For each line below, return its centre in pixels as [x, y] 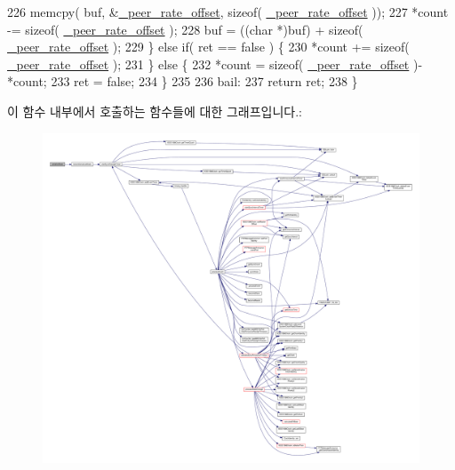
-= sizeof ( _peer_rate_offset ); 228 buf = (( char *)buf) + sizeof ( [185, 29]
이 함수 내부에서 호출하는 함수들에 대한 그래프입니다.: [155, 111]
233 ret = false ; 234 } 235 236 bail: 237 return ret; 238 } [204, 81]
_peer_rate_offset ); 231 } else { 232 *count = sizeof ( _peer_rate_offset [208, 64]
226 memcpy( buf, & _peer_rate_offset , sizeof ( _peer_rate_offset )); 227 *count [228, 12]
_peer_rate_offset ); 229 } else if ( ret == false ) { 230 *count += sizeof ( [208, 47]
